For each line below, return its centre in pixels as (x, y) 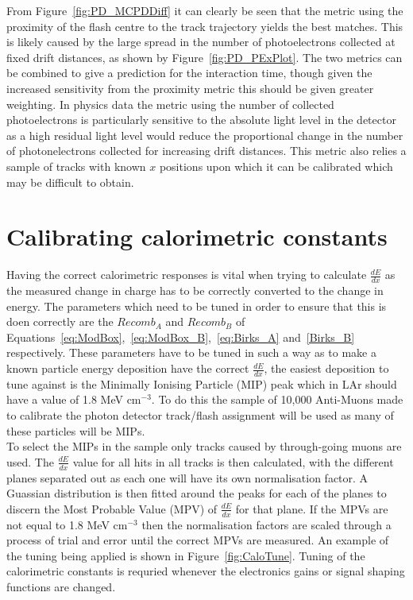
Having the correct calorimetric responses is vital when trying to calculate (187, 275)
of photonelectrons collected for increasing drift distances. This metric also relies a (206, 151)
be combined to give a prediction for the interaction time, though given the (189, 73)
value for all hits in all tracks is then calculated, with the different (233, 461)
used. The (30, 461)
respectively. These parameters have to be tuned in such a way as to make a (191, 352)
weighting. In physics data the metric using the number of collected (170, 104)
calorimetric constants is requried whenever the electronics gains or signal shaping (206, 571)
